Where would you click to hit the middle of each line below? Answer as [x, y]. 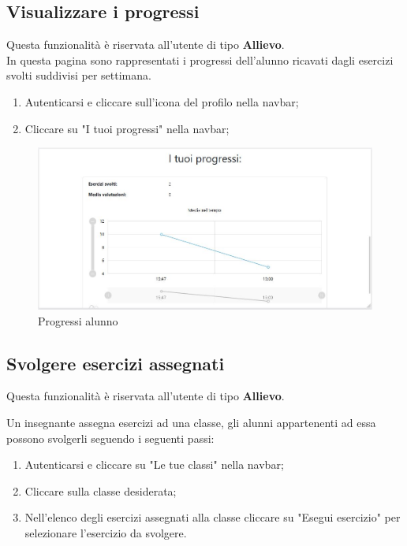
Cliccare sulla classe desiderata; [101, 490]
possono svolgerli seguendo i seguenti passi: [110, 438]
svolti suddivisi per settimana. [79, 75]
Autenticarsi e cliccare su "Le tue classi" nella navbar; [154, 464]
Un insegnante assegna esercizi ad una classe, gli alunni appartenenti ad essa [191, 423]
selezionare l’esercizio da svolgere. [106, 533]
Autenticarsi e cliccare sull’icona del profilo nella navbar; [162, 101]
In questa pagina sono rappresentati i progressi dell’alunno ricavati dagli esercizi [200, 59]
